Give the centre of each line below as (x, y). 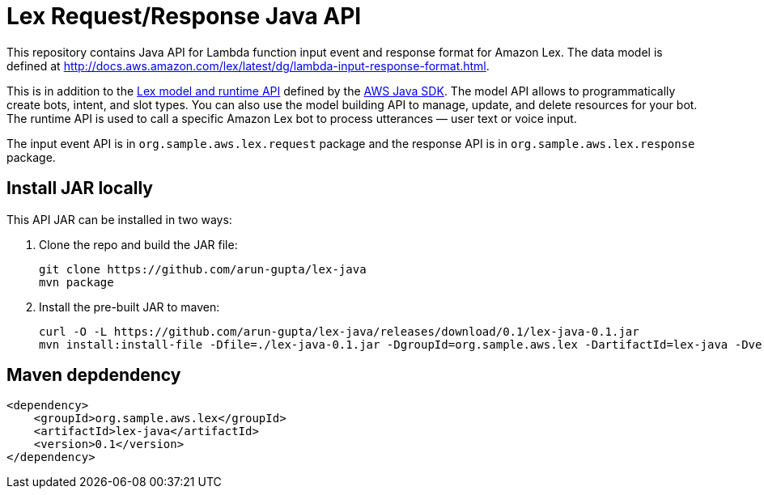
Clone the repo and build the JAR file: (138, 244)
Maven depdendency (94, 375)
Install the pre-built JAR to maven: (129, 307)
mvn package (76, 282)
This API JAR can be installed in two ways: (119, 219)
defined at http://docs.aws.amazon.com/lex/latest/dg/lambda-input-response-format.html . (248, 66)
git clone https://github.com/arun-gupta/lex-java (203, 269)
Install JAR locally (80, 188)
